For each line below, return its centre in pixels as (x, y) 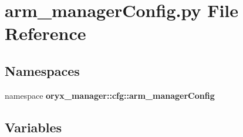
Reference (45, 33)
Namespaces (42, 70)
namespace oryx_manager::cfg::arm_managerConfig (110, 95)
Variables (33, 127)
